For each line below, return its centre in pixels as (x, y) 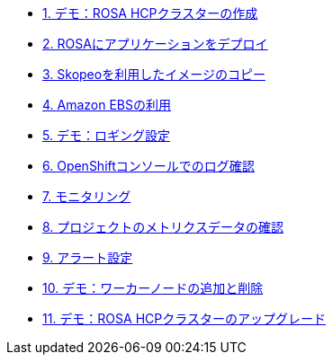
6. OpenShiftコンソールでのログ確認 (148, 166)
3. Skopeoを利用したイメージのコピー (154, 74)
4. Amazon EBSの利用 (107, 105)
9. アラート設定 (88, 257)
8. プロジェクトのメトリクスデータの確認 (163, 227)
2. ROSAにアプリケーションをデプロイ (155, 44)
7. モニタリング (87, 196)
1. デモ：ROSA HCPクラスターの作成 (150, 13)
